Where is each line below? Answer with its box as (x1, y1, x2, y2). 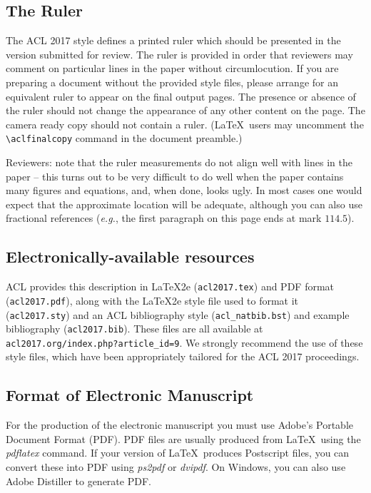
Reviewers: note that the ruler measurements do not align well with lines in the (6, 155, 352, 170)
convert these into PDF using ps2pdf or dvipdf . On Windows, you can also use (6, 459, 346, 474)
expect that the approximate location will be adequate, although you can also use (6, 196, 362, 211)
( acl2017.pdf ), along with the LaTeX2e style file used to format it (6, 293, 299, 308)
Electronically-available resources (6, 245, 255, 268)
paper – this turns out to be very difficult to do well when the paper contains (6, 168, 344, 183)
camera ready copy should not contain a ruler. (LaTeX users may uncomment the (6, 116, 364, 131)
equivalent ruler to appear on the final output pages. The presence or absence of (6, 88, 356, 103)
